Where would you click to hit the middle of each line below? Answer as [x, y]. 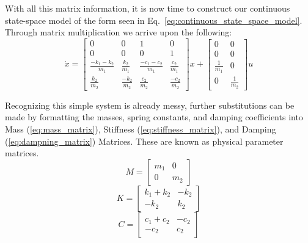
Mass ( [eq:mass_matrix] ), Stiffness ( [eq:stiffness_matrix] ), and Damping [141, 129]
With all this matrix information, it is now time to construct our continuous [148, 8]
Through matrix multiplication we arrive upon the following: [119, 32]
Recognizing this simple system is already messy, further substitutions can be [150, 105]
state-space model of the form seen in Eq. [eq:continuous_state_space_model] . [154, 20]
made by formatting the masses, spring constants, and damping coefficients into [154, 117]
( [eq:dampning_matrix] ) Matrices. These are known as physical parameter [144, 141]
